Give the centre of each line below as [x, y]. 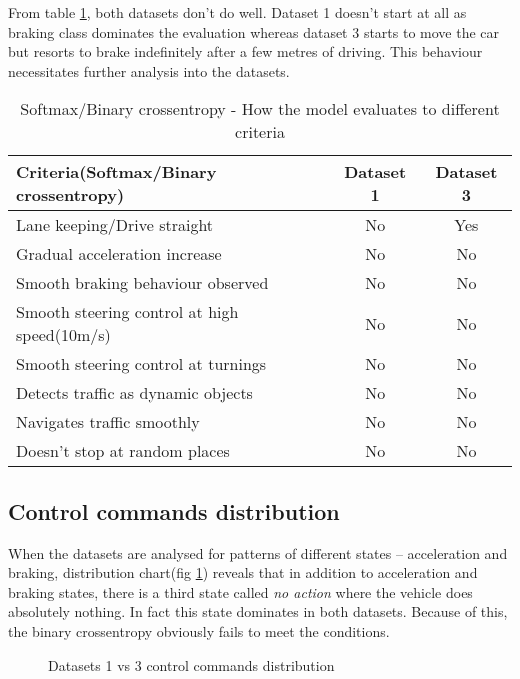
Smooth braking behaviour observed [142, 283]
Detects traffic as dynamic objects [134, 393]
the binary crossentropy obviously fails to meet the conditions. [199, 630]
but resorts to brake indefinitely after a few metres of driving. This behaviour [245, 51]
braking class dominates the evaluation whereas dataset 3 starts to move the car [254, 31]
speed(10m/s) [63, 335]
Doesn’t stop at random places [123, 451]
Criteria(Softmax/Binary [116, 172]
